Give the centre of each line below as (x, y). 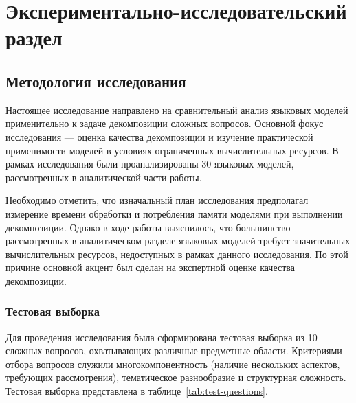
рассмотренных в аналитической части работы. (104, 177)
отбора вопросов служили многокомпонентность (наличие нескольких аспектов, (173, 364)
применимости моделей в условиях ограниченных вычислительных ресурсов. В (172, 150)
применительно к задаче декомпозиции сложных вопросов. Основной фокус (165, 123)
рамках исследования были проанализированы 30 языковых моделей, (150, 164)
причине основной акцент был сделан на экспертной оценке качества (150, 267)
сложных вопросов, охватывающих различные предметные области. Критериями (174, 350)
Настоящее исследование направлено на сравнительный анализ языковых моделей (177, 110)
